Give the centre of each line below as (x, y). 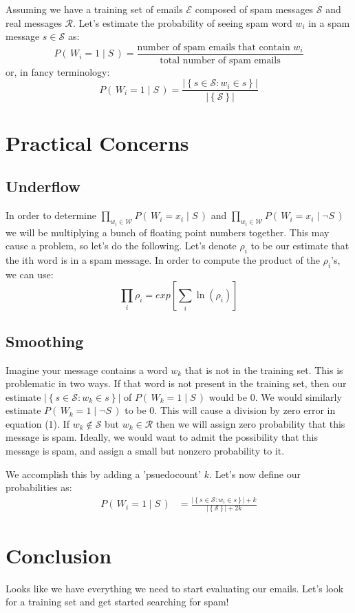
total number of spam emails (220, 60)
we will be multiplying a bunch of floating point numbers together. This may (168, 232)
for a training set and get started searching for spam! (117, 602)
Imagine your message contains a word (87, 370)
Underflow (43, 186)
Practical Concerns (97, 142)
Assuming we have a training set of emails (94, 9)
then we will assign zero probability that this (250, 423)
